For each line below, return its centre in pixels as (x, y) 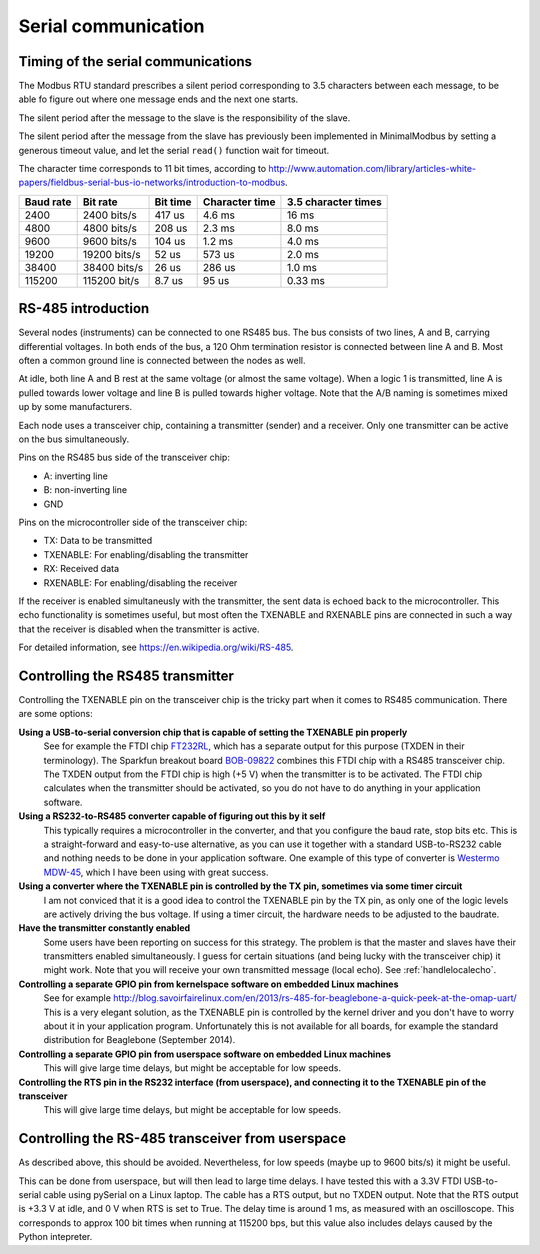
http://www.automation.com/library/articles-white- (372, 169)
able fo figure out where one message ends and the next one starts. (158, 99)
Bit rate (100, 202)
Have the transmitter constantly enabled (104, 928)
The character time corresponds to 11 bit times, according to (142, 169)
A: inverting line (76, 476)
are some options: (56, 714)
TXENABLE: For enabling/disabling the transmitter (146, 554)
